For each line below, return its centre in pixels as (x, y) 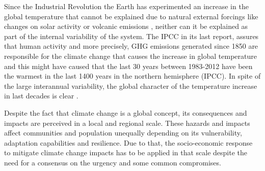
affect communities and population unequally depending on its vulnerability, (123, 133)
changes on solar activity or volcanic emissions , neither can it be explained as (126, 26)
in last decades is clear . (41, 96)
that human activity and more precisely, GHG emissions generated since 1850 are (131, 46)
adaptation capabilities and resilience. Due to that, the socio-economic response (128, 142)
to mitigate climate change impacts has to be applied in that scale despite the (126, 152)
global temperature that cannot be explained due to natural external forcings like (131, 16)
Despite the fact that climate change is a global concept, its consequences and (126, 112)
